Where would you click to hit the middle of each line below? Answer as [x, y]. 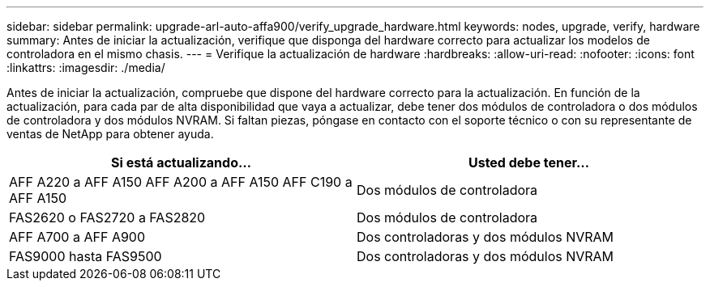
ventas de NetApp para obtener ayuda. [110, 134]
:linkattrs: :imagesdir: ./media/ [86, 68]
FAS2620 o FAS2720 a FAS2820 [107, 217]
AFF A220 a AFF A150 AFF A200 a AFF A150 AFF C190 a [181, 182]
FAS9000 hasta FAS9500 [86, 256]
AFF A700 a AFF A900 [77, 237]
